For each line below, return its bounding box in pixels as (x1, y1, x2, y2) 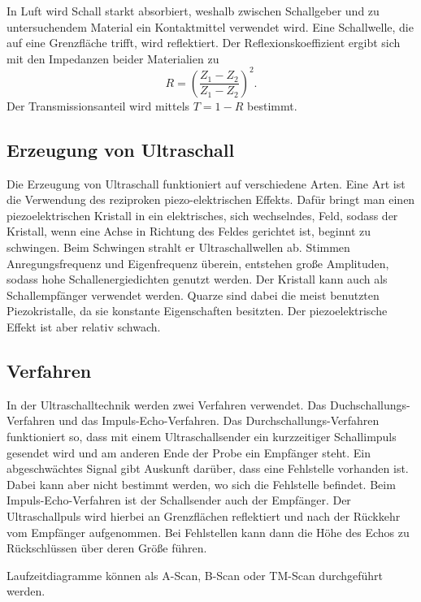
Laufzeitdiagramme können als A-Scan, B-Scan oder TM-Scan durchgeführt (7, 566, 384, 583)
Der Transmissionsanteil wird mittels (7, 97, 190, 114)
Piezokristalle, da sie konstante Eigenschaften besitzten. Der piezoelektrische (7, 302, 388, 319)
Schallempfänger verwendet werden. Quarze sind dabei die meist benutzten (7, 286, 380, 303)
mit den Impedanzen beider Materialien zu (7, 50, 219, 67)
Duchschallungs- (330, 396, 410, 413)
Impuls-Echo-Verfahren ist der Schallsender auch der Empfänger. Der (7, 492, 351, 509)
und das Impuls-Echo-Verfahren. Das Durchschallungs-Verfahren (59, 412, 380, 429)
